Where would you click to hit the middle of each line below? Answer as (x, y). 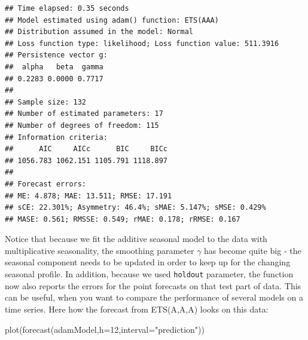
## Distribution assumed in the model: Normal (99, 32)
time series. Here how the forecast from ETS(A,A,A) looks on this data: (137, 309)
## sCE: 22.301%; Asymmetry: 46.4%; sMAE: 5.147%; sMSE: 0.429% (135, 208)
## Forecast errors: (46, 184)
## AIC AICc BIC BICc (86, 149)
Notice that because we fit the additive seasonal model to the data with (136, 239)
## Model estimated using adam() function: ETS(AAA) (112, 20)
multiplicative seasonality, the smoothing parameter (100, 250)
